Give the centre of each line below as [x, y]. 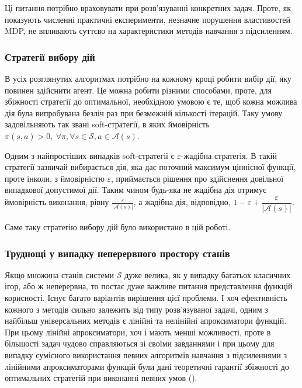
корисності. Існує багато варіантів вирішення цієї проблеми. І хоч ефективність [146, 297]
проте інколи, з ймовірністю [55, 178]
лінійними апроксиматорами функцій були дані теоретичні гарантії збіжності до [147, 366]
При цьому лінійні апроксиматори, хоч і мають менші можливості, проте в [138, 332]
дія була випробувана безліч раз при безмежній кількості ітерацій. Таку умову [144, 112]
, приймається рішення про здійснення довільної [197, 178]
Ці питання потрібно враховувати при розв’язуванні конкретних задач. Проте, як [148, 8]
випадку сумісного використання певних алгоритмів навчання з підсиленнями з [146, 354]
